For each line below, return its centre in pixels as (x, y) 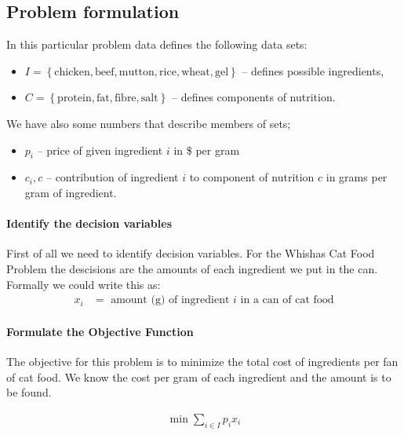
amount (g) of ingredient (170, 300)
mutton (136, 72)
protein (75, 99)
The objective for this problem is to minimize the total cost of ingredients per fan (202, 361)
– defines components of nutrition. (253, 97)
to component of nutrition (252, 177)
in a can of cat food (287, 300)
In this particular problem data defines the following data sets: (157, 44)
